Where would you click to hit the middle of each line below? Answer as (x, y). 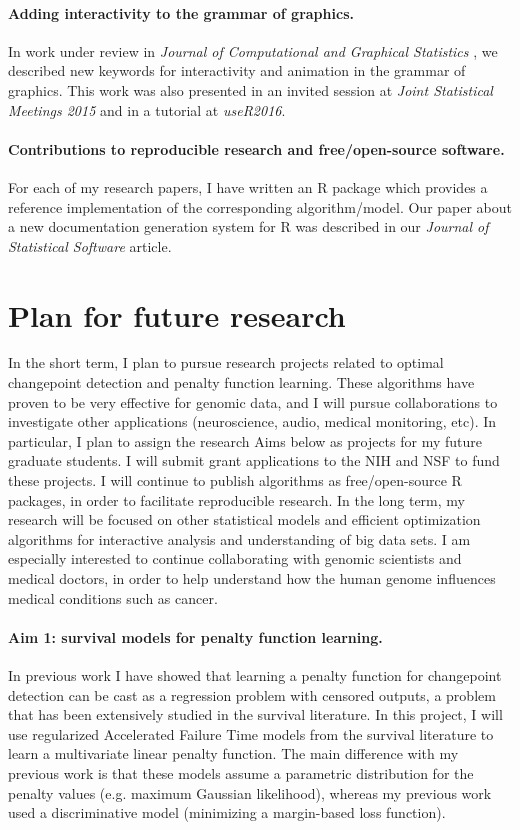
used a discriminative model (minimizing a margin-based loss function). (227, 812)
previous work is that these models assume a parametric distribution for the (241, 772)
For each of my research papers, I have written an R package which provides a (248, 186)
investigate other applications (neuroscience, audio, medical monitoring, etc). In (252, 421)
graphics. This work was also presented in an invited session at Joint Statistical (250, 89)
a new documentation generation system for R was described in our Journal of (248, 226)
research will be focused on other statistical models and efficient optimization (244, 519)
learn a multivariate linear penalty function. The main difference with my (233, 753)
